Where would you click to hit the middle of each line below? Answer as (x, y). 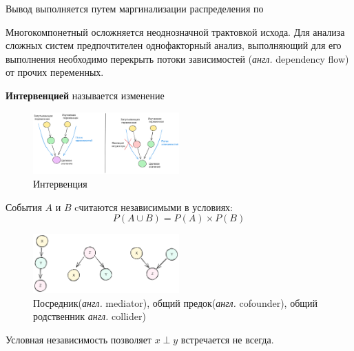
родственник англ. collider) (90, 316)
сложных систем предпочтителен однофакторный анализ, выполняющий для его (174, 45)
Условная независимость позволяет (79, 339)
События (24, 207)
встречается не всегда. (227, 339)
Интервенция (60, 183)
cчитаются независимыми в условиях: (154, 207)
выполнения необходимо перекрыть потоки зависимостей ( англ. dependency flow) (177, 58)
